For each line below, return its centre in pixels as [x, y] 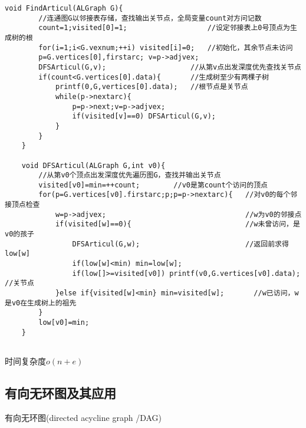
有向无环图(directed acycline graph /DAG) [83, 417]
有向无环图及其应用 [60, 392]
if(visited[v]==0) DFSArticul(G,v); [144, 116]
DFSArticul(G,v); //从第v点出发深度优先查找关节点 [170, 67]
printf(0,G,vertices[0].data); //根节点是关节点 [152, 87]
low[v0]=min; [64, 322]
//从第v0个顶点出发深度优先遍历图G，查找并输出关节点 [130, 175]
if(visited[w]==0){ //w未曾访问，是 [177, 224]
